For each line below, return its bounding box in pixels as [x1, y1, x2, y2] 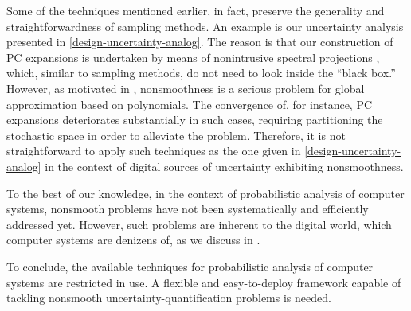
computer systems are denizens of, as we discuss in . [6, 231, 260, 248]
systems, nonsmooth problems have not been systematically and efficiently [6, 200, 369, 217]
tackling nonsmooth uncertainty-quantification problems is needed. [6, 290, 331, 306]
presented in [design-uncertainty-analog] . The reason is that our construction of [6, 33, 393, 50]
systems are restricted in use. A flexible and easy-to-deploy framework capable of [6, 274, 401, 290]
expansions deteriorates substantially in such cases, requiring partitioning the [6, 111, 383, 128]
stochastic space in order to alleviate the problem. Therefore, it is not [6, 126, 346, 143]
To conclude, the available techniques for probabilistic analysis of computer [6, 258, 374, 274]
